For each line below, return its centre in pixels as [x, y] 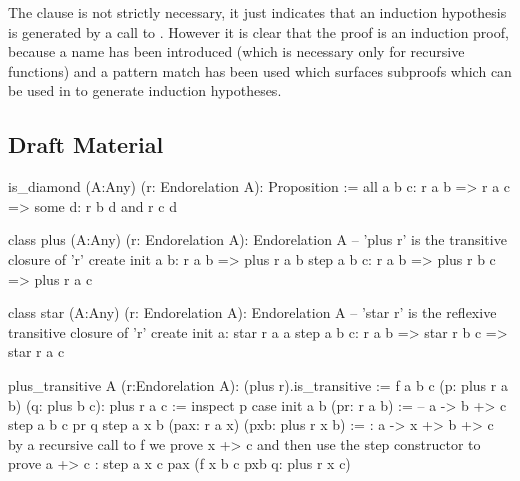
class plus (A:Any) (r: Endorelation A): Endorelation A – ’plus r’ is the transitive [257, 239]
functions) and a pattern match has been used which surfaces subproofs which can [260, 70]
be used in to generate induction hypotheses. [145, 90]
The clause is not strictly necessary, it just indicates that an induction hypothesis [257, 12]
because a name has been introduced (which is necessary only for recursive [236, 51]
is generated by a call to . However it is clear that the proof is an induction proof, [258, 31]
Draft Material [86, 144]
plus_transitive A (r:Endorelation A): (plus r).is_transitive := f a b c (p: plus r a [258, 384]
